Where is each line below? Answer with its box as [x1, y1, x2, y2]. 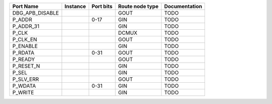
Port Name [12, 3, 39, 10]
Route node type [118, 3, 159, 10]
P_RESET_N [12, 63, 40, 69]
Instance [64, 3, 86, 10]
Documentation [164, 3, 202, 10]
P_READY [12, 56, 35, 63]
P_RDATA [12, 49, 35, 56]
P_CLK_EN [12, 36, 37, 43]
